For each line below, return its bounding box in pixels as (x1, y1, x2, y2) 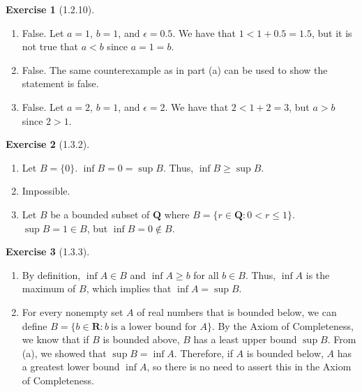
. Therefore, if (174, 345, 233, 360)
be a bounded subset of (50, 206, 150, 221)
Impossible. (22, 183, 70, 198)
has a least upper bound (193, 332, 297, 347)
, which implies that (86, 281, 172, 296)
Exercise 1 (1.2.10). (6, 2, 95, 16)
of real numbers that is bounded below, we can (137, 304, 337, 319)
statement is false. (22, 76, 99, 91)
